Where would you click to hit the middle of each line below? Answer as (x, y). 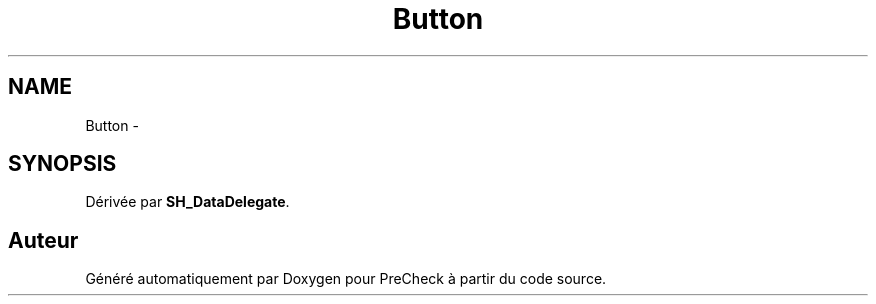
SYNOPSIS (62, 164)
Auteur (43, 240)
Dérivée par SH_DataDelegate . (187, 202)
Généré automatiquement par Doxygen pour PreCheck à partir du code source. (346, 279)
